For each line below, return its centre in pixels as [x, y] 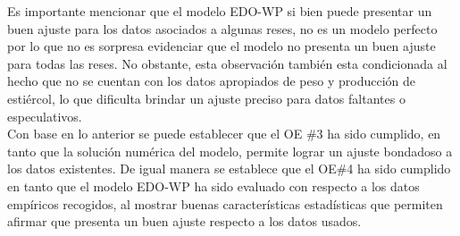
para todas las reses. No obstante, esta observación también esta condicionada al [227, 63]
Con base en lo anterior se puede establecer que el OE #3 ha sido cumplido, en [224, 134]
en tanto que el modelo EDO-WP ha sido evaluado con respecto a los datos [213, 185]
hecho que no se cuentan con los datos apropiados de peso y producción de [212, 81]
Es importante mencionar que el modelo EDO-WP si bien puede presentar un [220, 11]
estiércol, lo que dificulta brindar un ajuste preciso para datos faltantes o [206, 98]
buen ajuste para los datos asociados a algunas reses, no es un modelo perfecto [222, 28]
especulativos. [45, 116]
